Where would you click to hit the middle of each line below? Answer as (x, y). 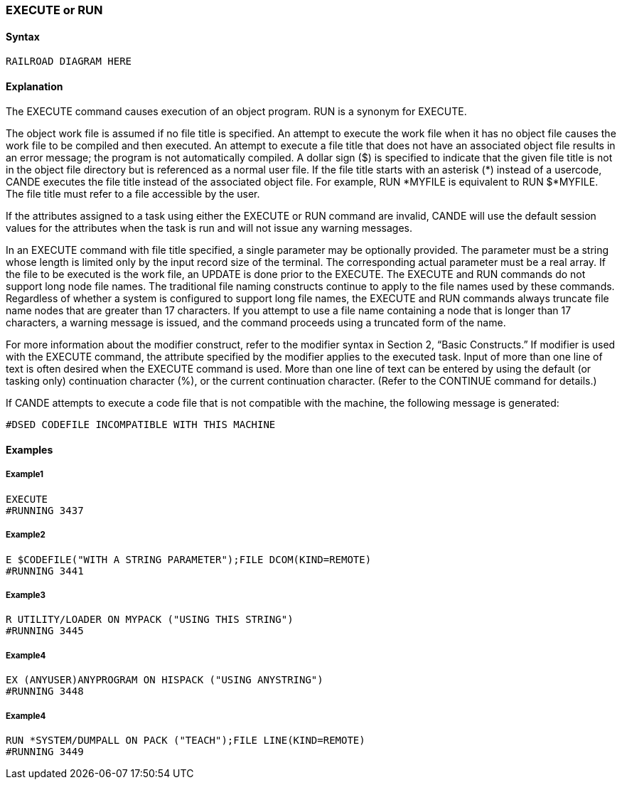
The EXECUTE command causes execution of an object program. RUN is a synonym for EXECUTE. (236, 112)
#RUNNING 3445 (45, 631)
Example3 (26, 595)
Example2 (26, 535)
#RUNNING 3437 (45, 510)
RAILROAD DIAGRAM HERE (69, 62)
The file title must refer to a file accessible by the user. (133, 194)
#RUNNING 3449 (45, 751)
